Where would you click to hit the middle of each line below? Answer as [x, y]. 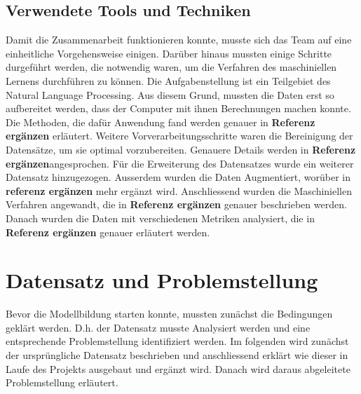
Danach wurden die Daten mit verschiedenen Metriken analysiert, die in [160, 218]
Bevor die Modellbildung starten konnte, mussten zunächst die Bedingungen [169, 314]
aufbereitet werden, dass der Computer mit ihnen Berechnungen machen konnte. [178, 108]
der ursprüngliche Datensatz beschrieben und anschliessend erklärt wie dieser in [177, 355]
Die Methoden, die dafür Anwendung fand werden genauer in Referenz [161, 122]
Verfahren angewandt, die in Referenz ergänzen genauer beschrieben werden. [176, 204]
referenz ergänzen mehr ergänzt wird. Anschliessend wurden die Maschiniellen [179, 190]
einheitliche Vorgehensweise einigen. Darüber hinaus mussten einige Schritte [169, 53]
